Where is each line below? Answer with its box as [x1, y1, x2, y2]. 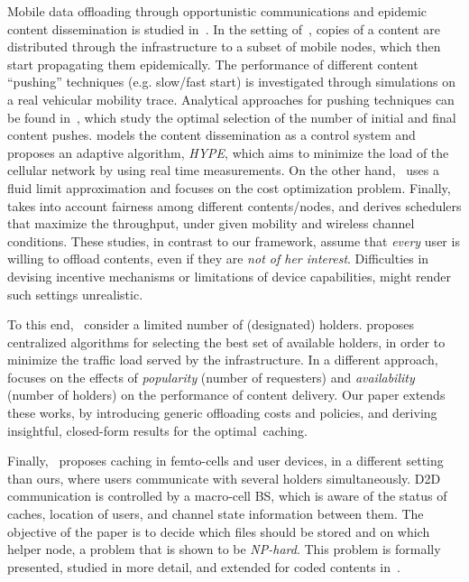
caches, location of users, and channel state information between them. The [7, 504, 424, 523]
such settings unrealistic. [7, 284, 143, 303]
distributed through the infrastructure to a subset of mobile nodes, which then [7, 37, 441, 56]
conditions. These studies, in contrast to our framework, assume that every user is [7, 231, 460, 250]
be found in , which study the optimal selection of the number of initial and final [7, 107, 456, 126]
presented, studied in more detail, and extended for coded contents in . [7, 557, 400, 576]
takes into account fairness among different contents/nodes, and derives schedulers [7, 196, 462, 215]
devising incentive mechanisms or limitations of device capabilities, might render [7, 266, 452, 285]
